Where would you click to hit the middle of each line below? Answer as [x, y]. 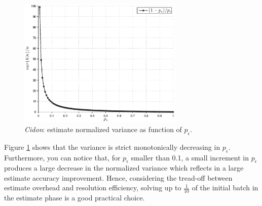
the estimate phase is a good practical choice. [74, 198]
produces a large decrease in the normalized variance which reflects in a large [124, 168]
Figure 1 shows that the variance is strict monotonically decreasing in [112, 147]
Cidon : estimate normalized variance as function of [103, 129]
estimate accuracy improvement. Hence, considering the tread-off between [118, 177]
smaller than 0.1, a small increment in [190, 157]
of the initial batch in [225, 188]
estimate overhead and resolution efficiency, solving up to [93, 188]
